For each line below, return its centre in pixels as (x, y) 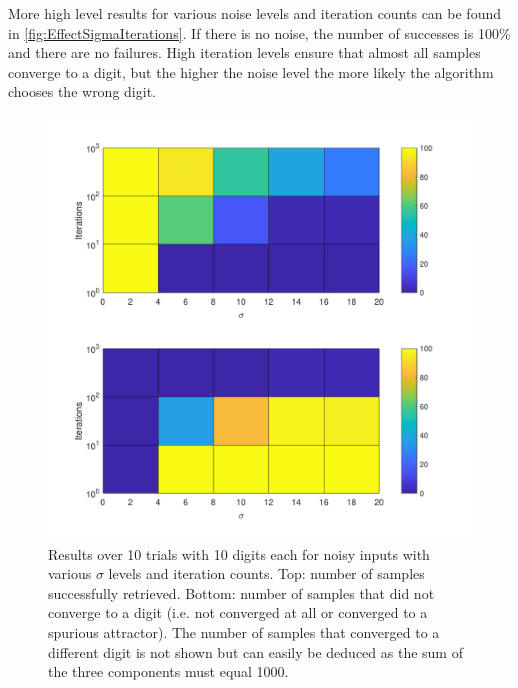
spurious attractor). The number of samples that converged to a (244, 631)
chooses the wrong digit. (82, 91)
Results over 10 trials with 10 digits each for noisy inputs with (239, 553)
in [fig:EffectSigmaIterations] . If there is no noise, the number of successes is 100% (259, 32)
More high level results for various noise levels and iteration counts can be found (254, 13)
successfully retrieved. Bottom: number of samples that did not (241, 592)
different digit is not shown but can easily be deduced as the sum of (255, 651)
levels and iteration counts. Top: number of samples (266, 573)
